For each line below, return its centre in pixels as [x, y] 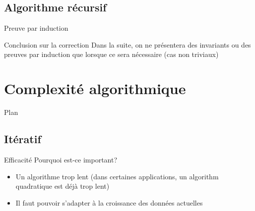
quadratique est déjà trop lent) [63, 186]
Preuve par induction [36, 28]
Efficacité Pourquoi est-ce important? [61, 159]
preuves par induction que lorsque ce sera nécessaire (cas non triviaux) [111, 54]
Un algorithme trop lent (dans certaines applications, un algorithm [117, 176]
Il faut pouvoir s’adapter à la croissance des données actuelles [109, 202]
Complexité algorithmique [95, 88]
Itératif [23, 139]
